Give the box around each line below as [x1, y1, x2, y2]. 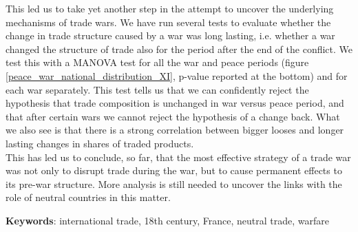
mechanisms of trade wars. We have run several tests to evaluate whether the [6, 14, 331, 29]
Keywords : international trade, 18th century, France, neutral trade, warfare [6, 213, 330, 227]
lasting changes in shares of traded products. [6, 136, 194, 150]
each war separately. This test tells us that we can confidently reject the [6, 82, 309, 96]
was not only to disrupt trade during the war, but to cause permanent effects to [6, 163, 342, 178]
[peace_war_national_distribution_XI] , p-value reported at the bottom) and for [6, 68, 348, 83]
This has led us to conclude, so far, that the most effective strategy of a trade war [6, 149, 351, 164]
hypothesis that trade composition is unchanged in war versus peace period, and [6, 96, 344, 110]
